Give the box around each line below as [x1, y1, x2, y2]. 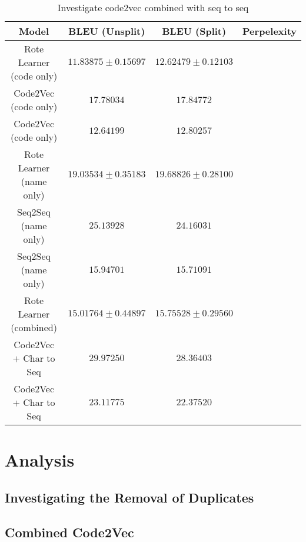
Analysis [5, 448, 75, 472]
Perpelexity [242, 24, 297, 38]
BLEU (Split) [162, 24, 227, 38]
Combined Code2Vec [5, 523, 134, 541]
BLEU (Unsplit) [68, 24, 145, 38]
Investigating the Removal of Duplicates [5, 488, 254, 506]
